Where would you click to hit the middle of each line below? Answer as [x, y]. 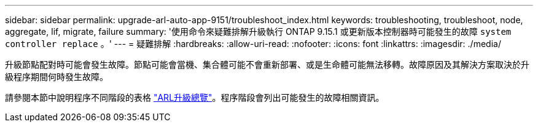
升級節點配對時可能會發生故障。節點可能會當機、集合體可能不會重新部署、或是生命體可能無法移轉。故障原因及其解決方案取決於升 [267, 64]
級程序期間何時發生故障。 [57, 77]
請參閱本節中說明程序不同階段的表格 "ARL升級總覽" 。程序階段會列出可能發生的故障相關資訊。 [195, 97]
